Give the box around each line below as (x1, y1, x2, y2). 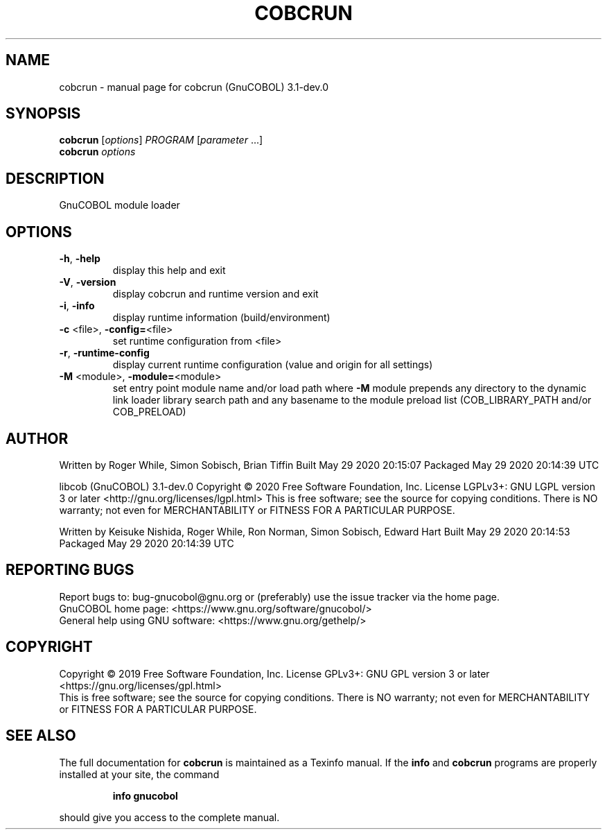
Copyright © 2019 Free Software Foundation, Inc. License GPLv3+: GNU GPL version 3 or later (59, 667, 490, 680)
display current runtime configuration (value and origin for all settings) (112, 359, 433, 371)
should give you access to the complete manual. (59, 811, 280, 823)
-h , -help (59, 252, 100, 265)
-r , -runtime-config (59, 347, 150, 359)
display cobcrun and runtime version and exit (112, 288, 319, 300)
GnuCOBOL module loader (59, 199, 180, 212)
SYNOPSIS (6, 105, 81, 123)
